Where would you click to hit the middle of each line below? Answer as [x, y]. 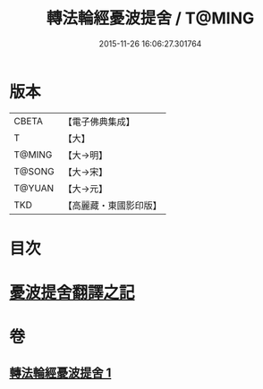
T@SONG [34, 171]
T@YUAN [34, 188]
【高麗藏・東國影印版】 [113, 205]
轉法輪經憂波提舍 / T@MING [150, 18]
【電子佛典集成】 [99, 122]
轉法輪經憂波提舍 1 [60, 372]
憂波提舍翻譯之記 [72, 293]
